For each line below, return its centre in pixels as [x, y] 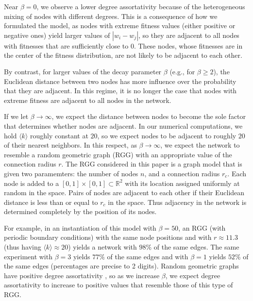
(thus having [23, 247]
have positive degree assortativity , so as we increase [82, 275]
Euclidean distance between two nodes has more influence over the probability [120, 81]
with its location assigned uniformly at [182, 183]
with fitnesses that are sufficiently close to [66, 45]
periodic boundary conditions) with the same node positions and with [108, 237]
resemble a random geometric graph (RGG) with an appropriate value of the [118, 154]
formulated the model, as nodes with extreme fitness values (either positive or [120, 25]
